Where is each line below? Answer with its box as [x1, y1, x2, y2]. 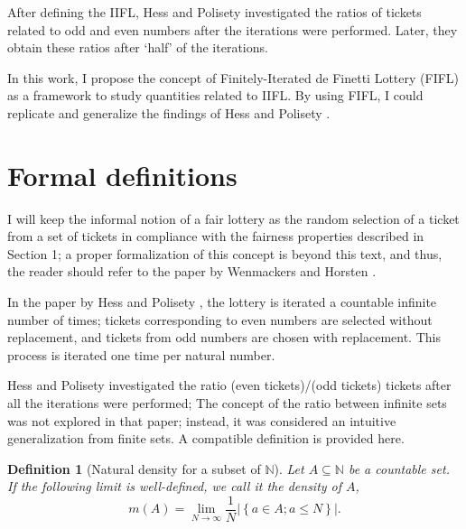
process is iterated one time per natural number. [7, 345, 275, 364]
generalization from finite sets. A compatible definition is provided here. [7, 429, 405, 448]
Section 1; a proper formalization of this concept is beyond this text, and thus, [7, 244, 443, 263]
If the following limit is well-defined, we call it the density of [7, 477, 342, 496]
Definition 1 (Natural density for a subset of [7, 459, 261, 478]
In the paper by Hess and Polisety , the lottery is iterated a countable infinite [7, 292, 437, 311]
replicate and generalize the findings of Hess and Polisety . [7, 103, 331, 122]
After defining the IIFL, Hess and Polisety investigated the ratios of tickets [7, 3, 422, 21]
